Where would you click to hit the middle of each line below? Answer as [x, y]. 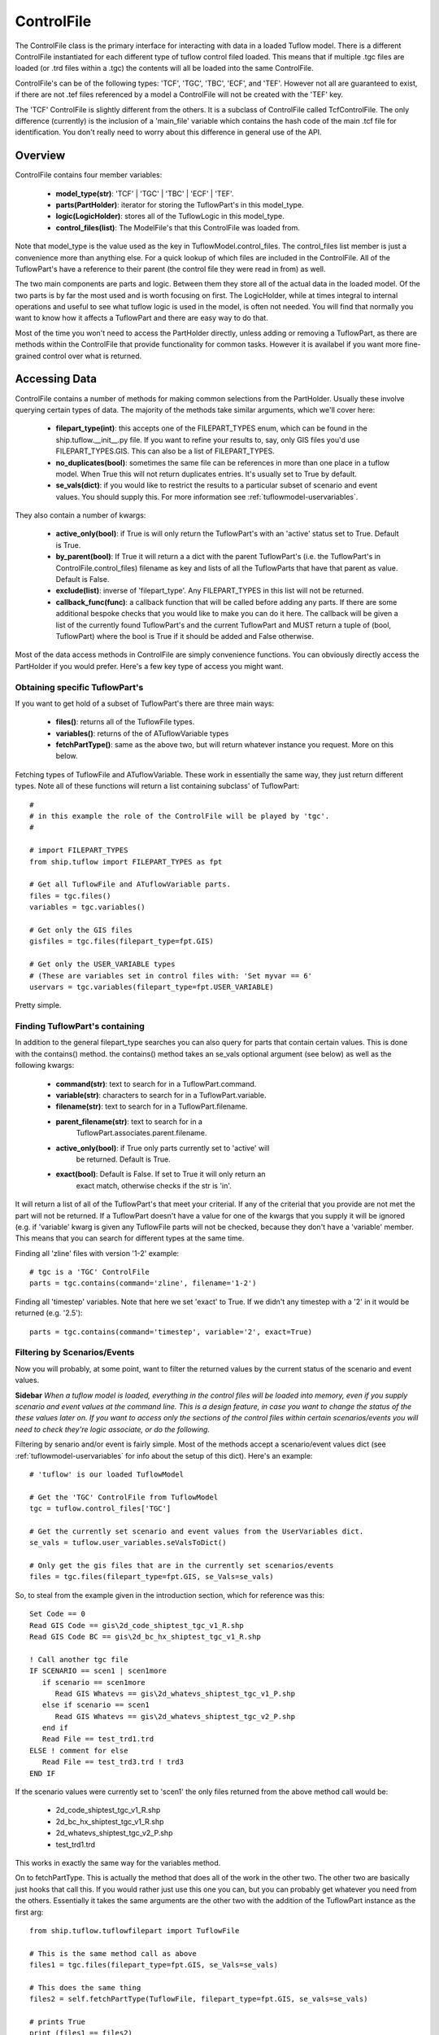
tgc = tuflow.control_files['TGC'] [100, 1509]
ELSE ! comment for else [79, 1751]
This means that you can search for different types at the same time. [130, 1238]
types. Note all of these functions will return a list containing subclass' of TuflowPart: [157, 786]
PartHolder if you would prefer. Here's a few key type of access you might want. [149, 666]
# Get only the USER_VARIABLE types [102, 964]
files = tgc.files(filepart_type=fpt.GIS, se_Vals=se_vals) [152, 1577]
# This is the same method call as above [113, 1953]
